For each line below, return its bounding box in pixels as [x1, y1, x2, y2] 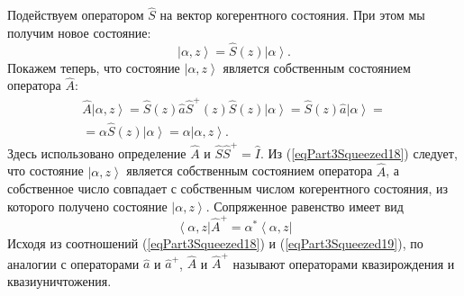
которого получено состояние [7, 196, 168, 215]
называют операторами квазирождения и [232, 254, 455, 273]
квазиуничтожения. [7, 271, 112, 290]
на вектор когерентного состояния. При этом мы [159, 5, 425, 24]
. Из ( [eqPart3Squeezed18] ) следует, [259, 143, 458, 162]
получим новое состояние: [7, 22, 151, 41]
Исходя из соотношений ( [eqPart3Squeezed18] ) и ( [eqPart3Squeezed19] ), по [7, 234, 423, 253]
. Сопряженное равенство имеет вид [205, 196, 404, 215]
